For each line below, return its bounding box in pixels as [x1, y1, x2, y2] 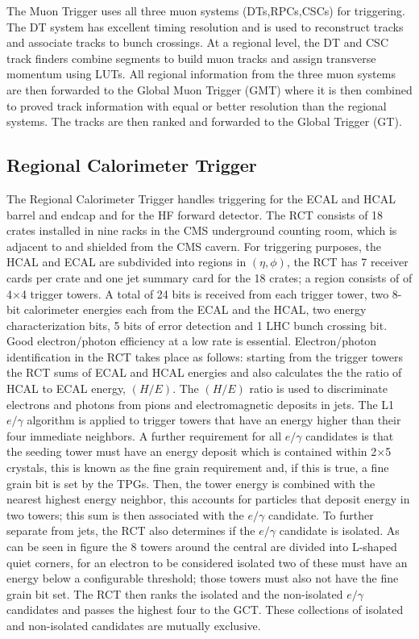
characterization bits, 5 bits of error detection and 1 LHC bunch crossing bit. [6, 316, 388, 333]
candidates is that [305, 427, 394, 444]
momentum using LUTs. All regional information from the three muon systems [6, 65, 396, 82]
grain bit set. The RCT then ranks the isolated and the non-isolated [6, 585, 343, 602]
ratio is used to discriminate [249, 380, 388, 397]
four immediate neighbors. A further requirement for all [6, 427, 282, 444]
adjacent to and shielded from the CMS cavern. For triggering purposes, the [6, 237, 382, 254]
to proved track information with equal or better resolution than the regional [6, 97, 387, 114]
